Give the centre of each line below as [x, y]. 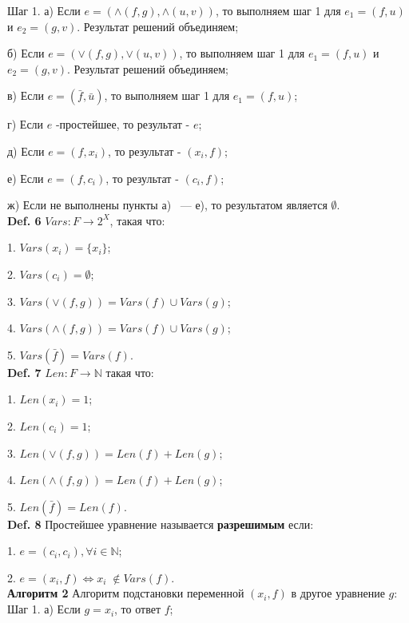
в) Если [26, 95]
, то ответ [138, 609]
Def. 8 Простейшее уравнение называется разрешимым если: [161, 524]
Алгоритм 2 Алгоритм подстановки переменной [126, 593]
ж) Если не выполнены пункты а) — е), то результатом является [167, 205]
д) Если [26, 151]
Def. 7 [24, 372]
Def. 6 [24, 220]
